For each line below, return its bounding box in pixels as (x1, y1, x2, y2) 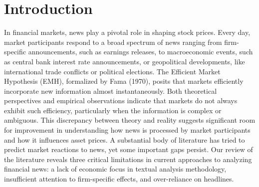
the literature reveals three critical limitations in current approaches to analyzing (4, 154, 252, 164)
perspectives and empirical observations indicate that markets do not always (4, 95, 238, 106)
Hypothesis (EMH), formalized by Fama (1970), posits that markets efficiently (4, 76, 244, 86)
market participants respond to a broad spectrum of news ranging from (4, 36, 222, 47)
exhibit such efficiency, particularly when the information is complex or (4, 105, 222, 115)
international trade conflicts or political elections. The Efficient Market (4, 66, 221, 76)
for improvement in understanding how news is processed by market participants (4, 125, 251, 135)
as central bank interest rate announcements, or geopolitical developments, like (4, 56, 245, 66)
